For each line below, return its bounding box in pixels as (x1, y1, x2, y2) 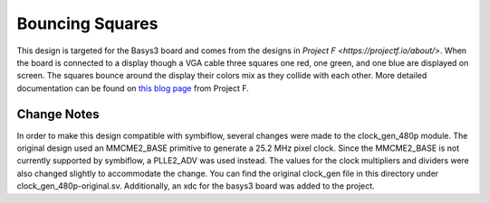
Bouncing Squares (16, 14, 158, 33)
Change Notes (16, 106, 100, 122)
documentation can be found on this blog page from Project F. (16, 82, 249, 94)
